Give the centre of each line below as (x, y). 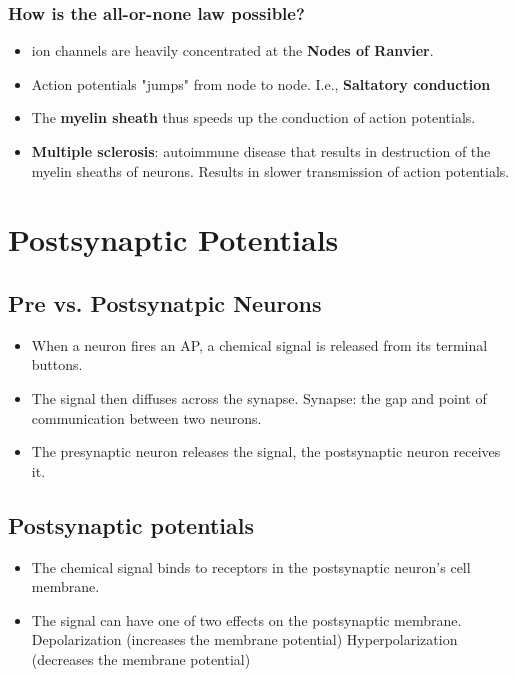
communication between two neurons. (146, 417)
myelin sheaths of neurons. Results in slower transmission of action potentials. (270, 170)
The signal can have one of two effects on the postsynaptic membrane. (246, 619)
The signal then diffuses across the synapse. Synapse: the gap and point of (259, 397)
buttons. (57, 364)
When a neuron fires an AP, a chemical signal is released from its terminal (259, 344)
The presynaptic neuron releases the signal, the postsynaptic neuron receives (266, 451)
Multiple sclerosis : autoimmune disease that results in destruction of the (261, 151)
